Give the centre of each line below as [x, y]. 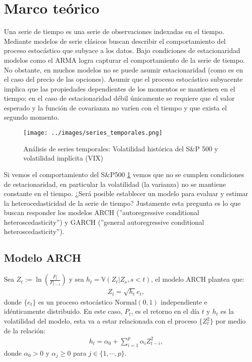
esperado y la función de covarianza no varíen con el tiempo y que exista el [116, 107]
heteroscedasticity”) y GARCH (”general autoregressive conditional [104, 222]
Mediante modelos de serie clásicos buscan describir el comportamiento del [115, 41]
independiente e [184, 301]
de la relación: [25, 330]
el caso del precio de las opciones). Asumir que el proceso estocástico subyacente [123, 79]
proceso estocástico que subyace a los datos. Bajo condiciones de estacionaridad [122, 50]
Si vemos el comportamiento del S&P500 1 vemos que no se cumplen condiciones [124, 174]
